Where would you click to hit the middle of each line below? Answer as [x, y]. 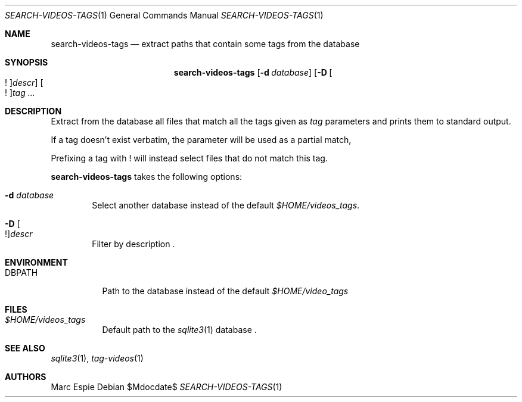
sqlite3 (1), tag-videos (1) [97, 358]
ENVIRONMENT [36, 262]
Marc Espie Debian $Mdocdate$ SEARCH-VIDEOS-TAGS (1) [167, 387]
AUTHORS [26, 377]
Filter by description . [133, 244]
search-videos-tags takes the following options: [147, 177]
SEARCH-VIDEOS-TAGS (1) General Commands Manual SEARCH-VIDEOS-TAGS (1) [164, 15]
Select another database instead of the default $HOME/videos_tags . [226, 205]
